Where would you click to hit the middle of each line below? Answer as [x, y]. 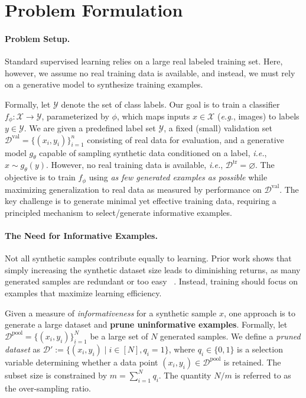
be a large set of [119, 336]
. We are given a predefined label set [90, 128]
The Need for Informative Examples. [81, 236]
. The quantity [185, 375]
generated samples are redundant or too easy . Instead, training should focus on [152, 281]
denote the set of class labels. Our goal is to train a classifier [170, 104]
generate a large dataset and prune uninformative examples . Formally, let [146, 324]
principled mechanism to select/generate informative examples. [118, 212]
